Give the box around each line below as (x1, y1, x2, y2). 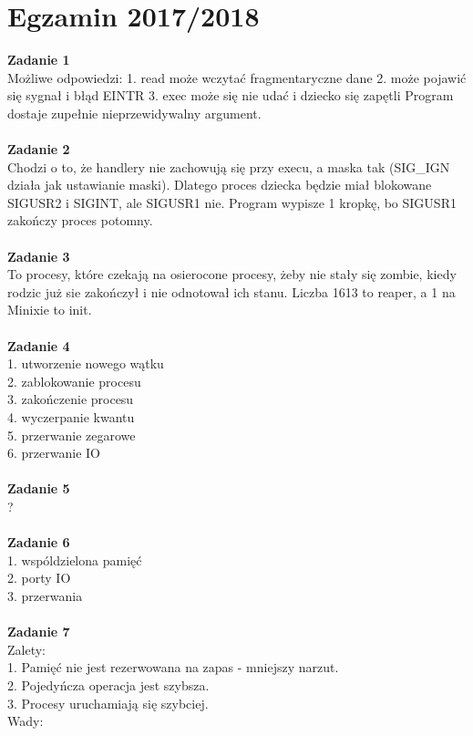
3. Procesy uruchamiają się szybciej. (7, 693, 209, 712)
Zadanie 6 (7, 533, 70, 552)
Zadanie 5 (7, 479, 70, 498)
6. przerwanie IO (7, 443, 100, 462)
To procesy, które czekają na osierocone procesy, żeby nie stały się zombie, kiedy (7, 264, 457, 284)
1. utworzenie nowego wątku (7, 354, 164, 373)
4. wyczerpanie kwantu (7, 408, 135, 426)
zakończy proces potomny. (7, 211, 153, 230)
